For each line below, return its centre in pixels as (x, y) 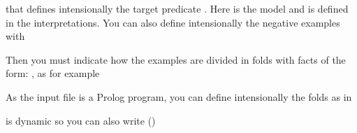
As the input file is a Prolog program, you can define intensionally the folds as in (179, 96)
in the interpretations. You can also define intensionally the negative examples (173, 22)
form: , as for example (53, 73)
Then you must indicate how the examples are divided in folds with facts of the (176, 59)
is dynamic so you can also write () (81, 120)
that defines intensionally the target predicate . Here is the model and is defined (177, 8)
